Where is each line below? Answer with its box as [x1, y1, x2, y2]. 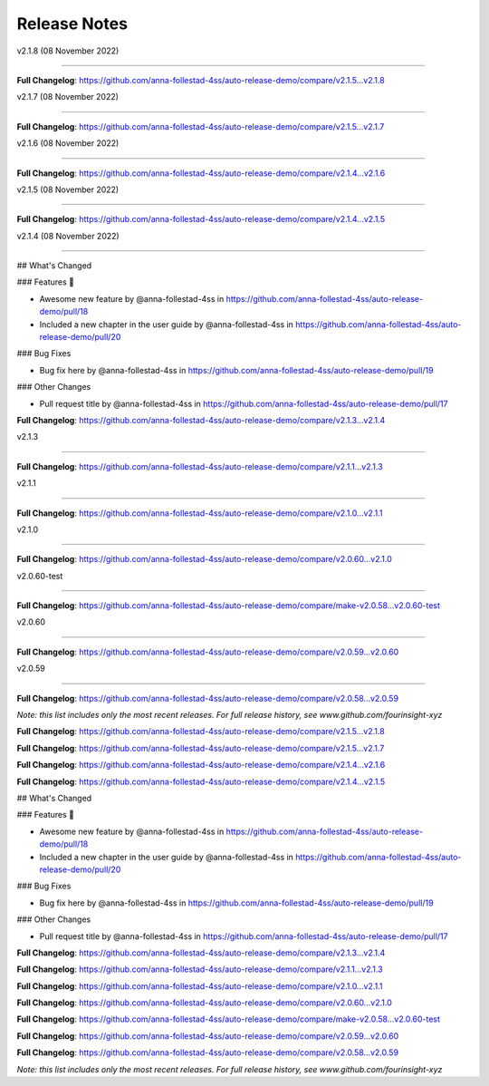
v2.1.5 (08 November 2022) [16, 184, 120, 195]
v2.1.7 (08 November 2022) [16, 92, 120, 102]
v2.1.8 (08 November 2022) [16, 45, 120, 56]
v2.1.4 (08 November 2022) [16, 230, 120, 241]
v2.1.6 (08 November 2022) [16, 138, 120, 149]
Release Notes [16, 14, 129, 34]
